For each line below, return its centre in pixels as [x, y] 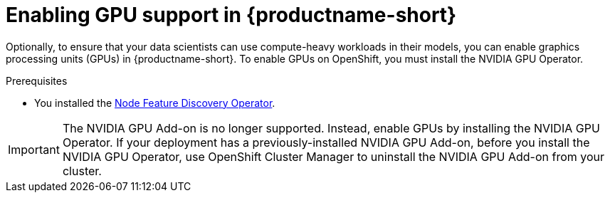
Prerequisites [37, 80]
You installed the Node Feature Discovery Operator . [155, 103]
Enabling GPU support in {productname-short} [231, 15]
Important [34, 149]
